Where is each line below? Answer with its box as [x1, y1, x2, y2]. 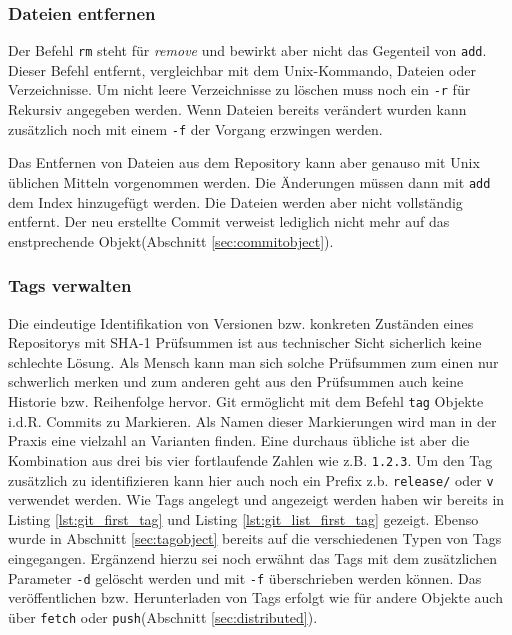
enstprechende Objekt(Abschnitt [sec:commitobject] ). [8, 230, 334, 251]
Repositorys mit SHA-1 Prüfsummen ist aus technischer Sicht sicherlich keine [8, 332, 482, 353]
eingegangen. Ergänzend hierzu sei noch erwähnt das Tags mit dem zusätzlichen [8, 547, 498, 568]
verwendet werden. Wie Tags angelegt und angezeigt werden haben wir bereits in [8, 489, 505, 510]
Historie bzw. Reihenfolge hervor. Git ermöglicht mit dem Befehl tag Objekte [8, 391, 484, 411]
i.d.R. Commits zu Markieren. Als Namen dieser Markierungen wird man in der [8, 410, 497, 431]
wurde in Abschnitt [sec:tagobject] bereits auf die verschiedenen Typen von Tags [8, 528, 502, 549]
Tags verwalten [8, 273, 132, 298]
